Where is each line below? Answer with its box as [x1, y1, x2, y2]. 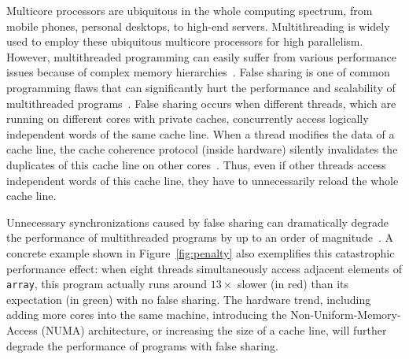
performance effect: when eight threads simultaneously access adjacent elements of [6, 260, 402, 276]
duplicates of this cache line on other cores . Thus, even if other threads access [6, 156, 386, 172]
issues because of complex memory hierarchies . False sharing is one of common [6, 64, 390, 80]
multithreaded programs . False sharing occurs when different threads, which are [6, 94, 396, 111]
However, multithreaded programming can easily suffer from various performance [6, 48, 397, 65]
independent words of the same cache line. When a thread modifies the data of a [6, 125, 395, 142]
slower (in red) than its [237, 276, 348, 292]
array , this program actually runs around [6, 276, 208, 292]
